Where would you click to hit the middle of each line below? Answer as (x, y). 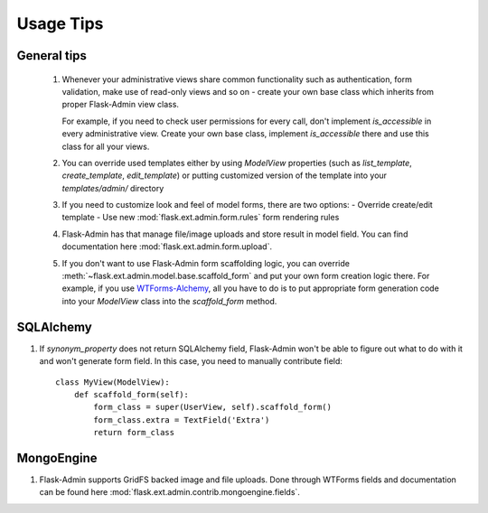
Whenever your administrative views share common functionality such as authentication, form (237, 79)
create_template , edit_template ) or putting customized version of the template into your (225, 175)
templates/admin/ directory (113, 188)
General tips (52, 56)
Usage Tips (60, 23)
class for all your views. (106, 146)
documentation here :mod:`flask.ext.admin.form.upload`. (167, 247)
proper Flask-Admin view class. (121, 105)
